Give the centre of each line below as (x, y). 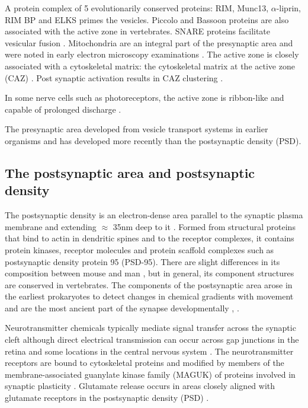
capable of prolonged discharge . (63, 109)
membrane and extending (51, 226)
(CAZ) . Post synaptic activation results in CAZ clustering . (114, 77)
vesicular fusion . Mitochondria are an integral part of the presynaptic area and (149, 42)
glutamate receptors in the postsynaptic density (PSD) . (107, 398)
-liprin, (288, 8)
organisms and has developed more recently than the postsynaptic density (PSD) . (153, 140)
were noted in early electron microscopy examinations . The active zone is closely (152, 54)
